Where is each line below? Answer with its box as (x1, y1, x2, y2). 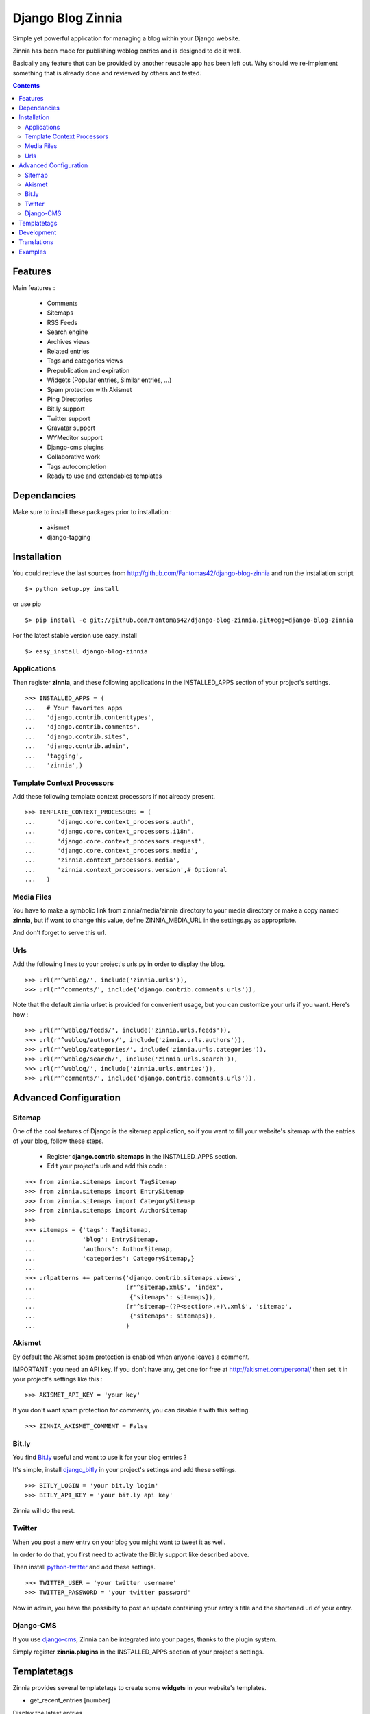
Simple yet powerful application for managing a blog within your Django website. (12, 34, 241, 43)
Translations (18, 238, 54, 246)
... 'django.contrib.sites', (25, 732, 130, 740)
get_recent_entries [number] (29, 1696, 111, 1704)
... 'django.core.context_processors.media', (25, 847, 199, 854)
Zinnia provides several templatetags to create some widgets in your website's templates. (12, 1684, 267, 1692)
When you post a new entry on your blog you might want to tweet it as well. (12, 1538, 226, 1546)
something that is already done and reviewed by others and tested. (12, 69, 202, 77)
